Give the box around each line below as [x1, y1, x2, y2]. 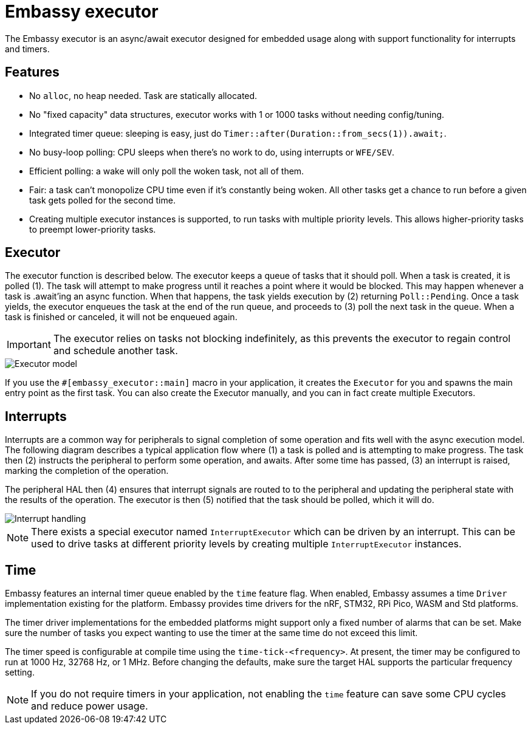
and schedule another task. [53, 344, 178, 357]
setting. [5, 667, 35, 678]
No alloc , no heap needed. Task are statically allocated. [29, 90, 258, 101]
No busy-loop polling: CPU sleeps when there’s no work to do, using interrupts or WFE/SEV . [29, 146, 395, 157]
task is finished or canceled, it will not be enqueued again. [5, 312, 238, 323]
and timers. [5, 43, 50, 54]
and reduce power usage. [31, 700, 148, 713]
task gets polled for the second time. [29, 194, 176, 205]
